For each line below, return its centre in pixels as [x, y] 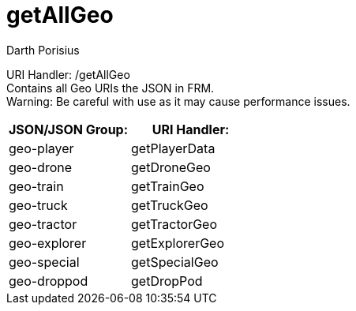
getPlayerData [173, 148]
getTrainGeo [168, 186]
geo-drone [41, 167]
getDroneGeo [171, 167]
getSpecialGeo [175, 262]
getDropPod [167, 281]
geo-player [41, 148]
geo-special [44, 262]
